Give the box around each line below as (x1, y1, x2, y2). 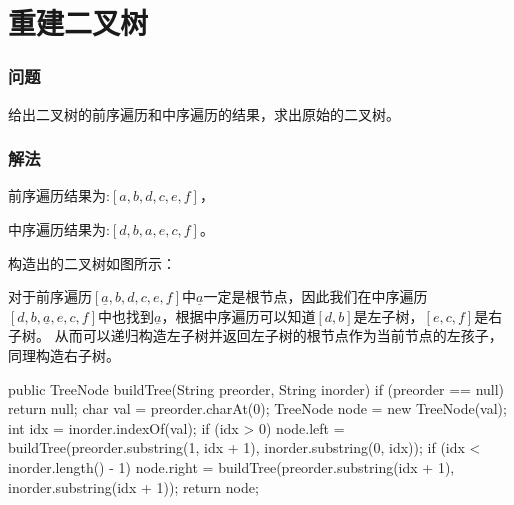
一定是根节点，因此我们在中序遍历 (203, 286, 428, 307)
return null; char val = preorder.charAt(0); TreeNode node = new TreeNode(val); (8, 398, 507, 419)
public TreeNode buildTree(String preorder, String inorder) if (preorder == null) (8, 378, 505, 399)
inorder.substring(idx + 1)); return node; (8, 476, 259, 497)
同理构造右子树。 (8, 344, 120, 365)
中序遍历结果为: (8, 219, 110, 239)
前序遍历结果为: (8, 185, 110, 206)
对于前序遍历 (8, 286, 92, 307)
